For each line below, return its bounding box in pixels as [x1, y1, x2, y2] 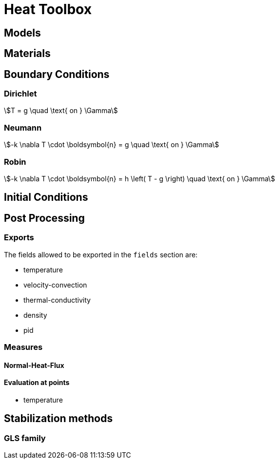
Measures [4, 342, 43, 352]
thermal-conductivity [23, 295, 91, 304]
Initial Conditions [4, 191, 88, 204]
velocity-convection [23, 280, 87, 289]
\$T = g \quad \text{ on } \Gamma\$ [4, 106, 118, 115]
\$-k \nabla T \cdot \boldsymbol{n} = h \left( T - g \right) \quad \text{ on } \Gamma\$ [4, 174, 275, 183]
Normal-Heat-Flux [4, 361, 64, 369]
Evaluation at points [4, 378, 70, 387]
